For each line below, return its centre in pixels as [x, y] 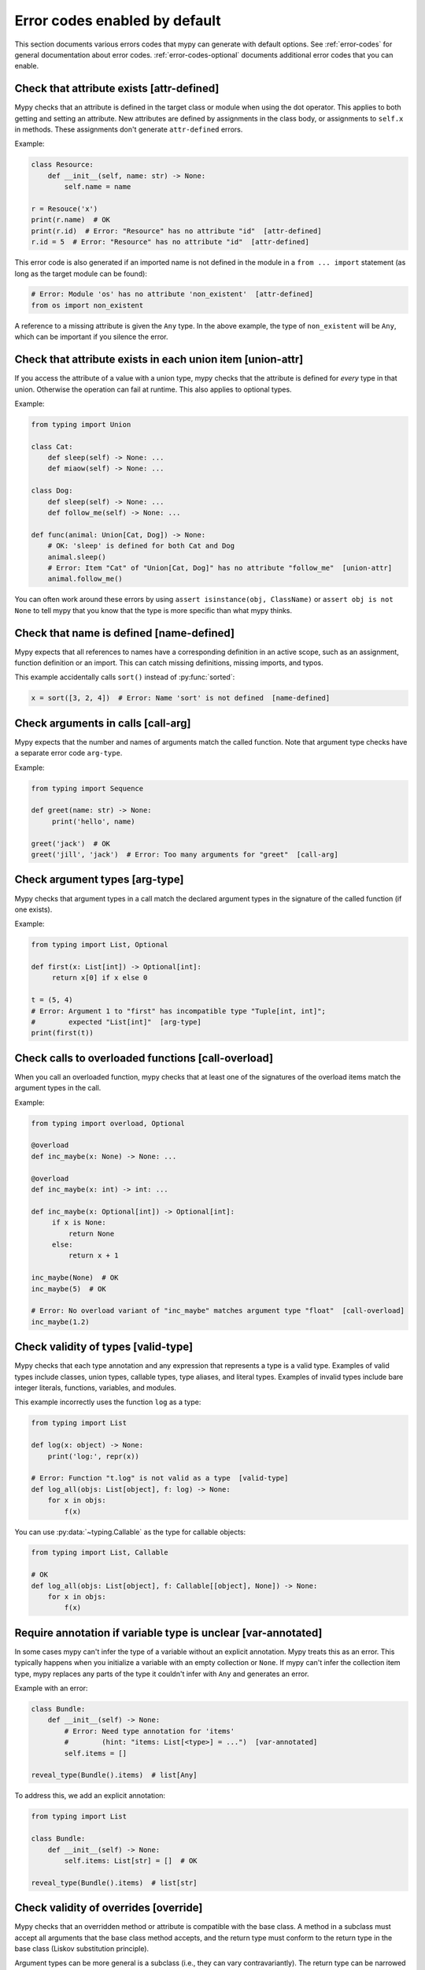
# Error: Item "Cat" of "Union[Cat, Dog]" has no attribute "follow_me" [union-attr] [220, 568]
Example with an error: [51, 1688]
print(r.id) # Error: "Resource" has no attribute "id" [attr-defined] [176, 231]
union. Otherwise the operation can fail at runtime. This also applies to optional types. [153, 389]
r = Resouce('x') [65, 208]
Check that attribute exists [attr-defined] [117, 89]
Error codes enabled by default [118, 20]
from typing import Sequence [87, 788]
